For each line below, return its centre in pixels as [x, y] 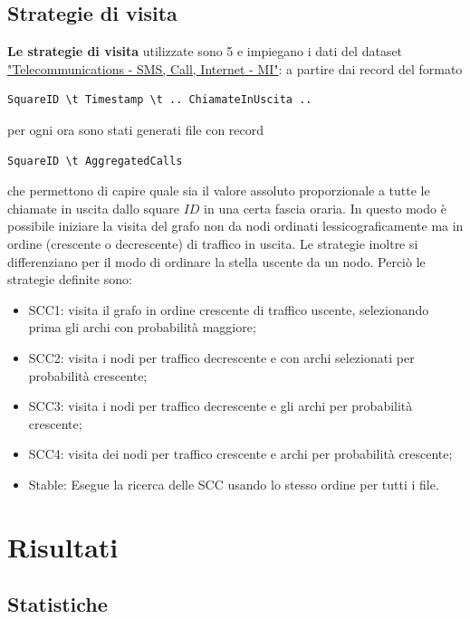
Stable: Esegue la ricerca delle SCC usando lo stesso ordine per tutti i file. [234, 484]
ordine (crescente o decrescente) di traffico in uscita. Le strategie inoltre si [213, 243]
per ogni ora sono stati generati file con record [136, 129]
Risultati [63, 546]
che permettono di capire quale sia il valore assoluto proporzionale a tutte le [219, 190]
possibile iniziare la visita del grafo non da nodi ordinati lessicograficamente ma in [235, 226]
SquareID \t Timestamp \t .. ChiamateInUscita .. [160, 100]
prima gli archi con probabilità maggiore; [142, 327]
